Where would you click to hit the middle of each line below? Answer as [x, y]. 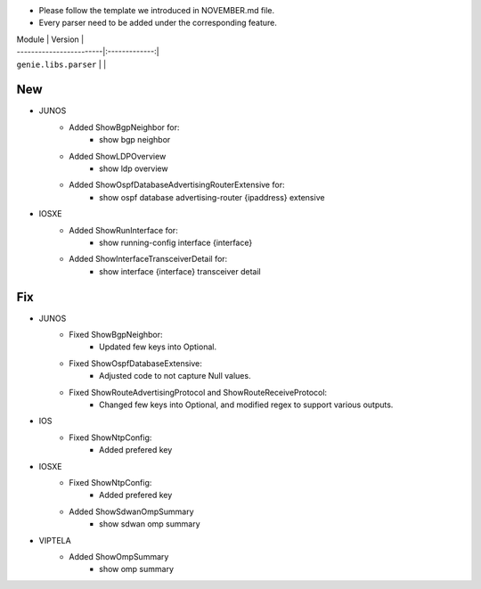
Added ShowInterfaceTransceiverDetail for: [148, 259]
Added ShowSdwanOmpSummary [132, 511]
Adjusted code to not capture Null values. [175, 376]
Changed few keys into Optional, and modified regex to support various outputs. [246, 405]
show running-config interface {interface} [176, 242]
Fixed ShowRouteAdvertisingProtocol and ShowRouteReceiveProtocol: [198, 392]
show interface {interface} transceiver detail [180, 271]
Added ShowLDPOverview [118, 156]
